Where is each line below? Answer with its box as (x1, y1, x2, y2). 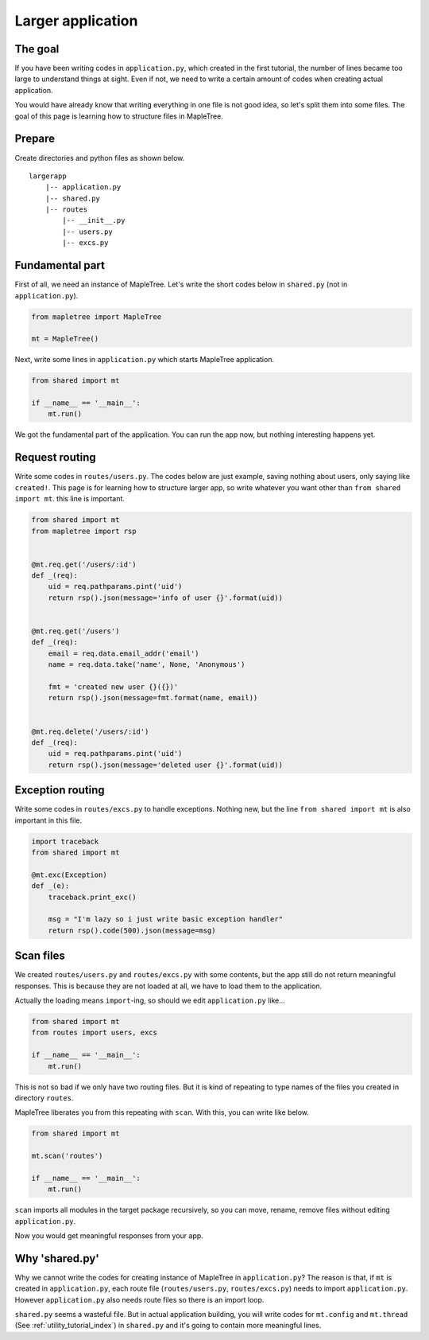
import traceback (31, 836, 99, 846)
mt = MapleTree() (31, 334, 99, 344)
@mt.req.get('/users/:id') (31, 559, 137, 569)
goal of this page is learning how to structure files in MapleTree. (14, 111, 224, 121)
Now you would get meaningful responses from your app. (14, 1231, 204, 1241)
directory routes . (14, 1093, 74, 1102)
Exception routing (14, 784, 105, 797)
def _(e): (31, 882, 70, 890)
